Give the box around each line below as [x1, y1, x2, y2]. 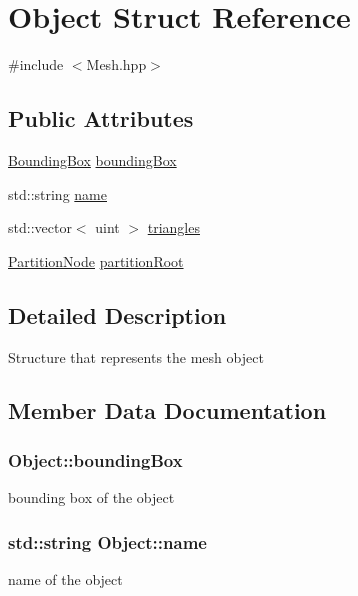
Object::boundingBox [8, 447, 183, 472]
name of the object [8, 568, 123, 589]
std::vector [8, 217, 72, 238]
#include [8, 54, 64, 75]
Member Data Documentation [8, 395, 327, 426]
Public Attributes [8, 103, 194, 134]
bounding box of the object [8, 487, 175, 508]
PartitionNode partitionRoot [8, 250, 184, 271]
